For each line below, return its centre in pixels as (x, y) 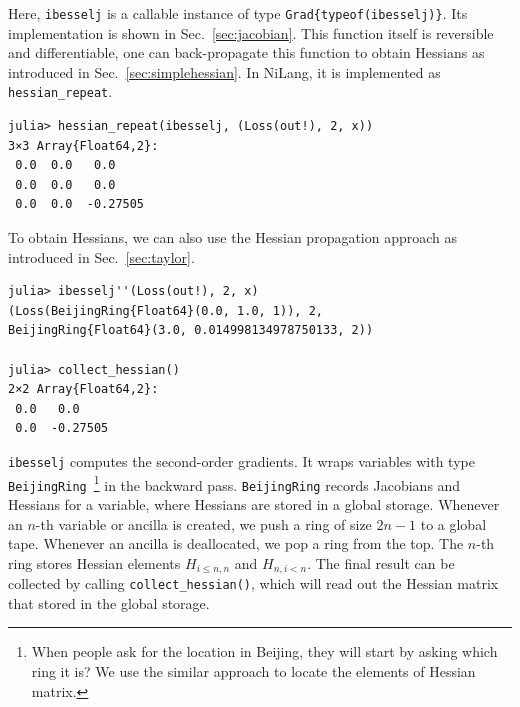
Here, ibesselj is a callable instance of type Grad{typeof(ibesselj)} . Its (238, 13)
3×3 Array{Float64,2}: (83, 145)
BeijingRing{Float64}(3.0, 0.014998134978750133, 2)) (191, 330)
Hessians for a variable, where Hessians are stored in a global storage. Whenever (254, 503)
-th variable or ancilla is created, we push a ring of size (203, 523)
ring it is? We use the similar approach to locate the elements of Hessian (253, 671)
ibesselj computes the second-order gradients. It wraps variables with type (241, 461)
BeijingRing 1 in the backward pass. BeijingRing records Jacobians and (234, 483)
